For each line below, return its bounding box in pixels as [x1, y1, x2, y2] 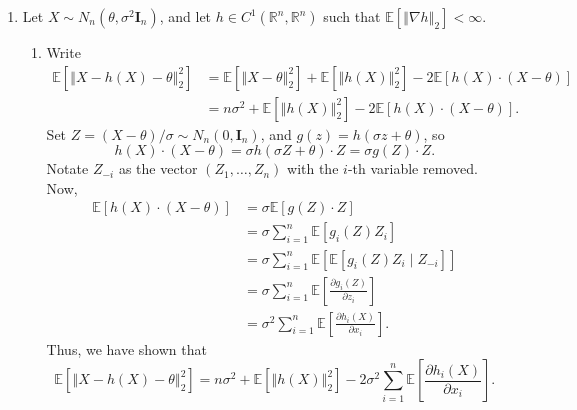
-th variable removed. [347, 158, 478, 179]
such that [323, 6, 381, 26]
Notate [46, 158, 89, 179]
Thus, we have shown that [46, 338, 207, 359]
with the [287, 158, 339, 179]
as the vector [118, 158, 198, 179]
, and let [159, 6, 212, 26]
